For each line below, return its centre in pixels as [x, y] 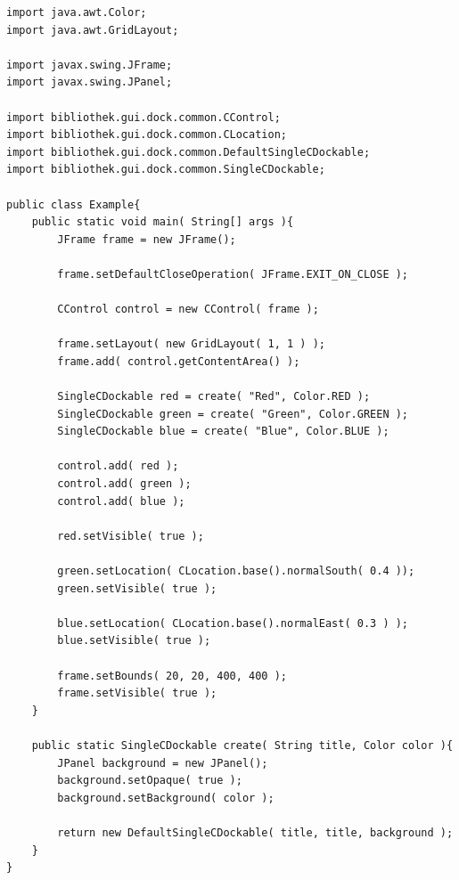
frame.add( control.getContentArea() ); [179, 361]
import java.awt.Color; [77, 12]
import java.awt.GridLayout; [93, 30]
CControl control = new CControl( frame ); [188, 310]
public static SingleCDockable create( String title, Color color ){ [242, 745]
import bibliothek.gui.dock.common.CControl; [143, 117]
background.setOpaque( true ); [150, 781]
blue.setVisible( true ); [134, 641]
